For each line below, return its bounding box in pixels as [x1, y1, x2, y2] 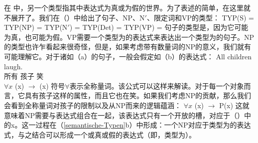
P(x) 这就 [219, 100, 250, 110]
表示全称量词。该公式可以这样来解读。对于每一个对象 [69, 80, 244, 91]
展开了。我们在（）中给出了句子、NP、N [10, 12, 145, 22]
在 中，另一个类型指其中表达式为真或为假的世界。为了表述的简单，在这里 [4, 2, 244, 12]
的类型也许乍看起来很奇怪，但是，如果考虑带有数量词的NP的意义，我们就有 [4, 41, 252, 52]
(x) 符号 [39, 80, 65, 91]
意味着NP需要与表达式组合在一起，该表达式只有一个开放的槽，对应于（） [4, 110, 245, 120]
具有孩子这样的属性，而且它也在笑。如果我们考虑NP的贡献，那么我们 [24, 90, 252, 101]
